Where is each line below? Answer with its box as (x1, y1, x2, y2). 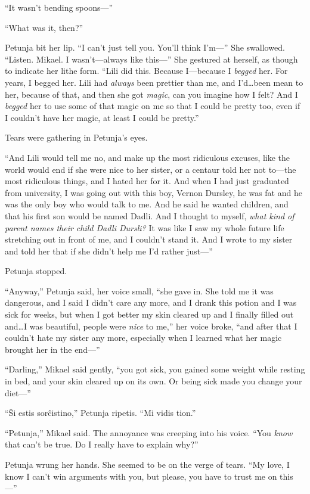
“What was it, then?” (5, 21, 83, 33)
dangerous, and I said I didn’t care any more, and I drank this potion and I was (5, 296, 297, 309)
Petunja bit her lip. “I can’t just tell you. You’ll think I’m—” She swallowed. (5, 41, 285, 54)
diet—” (5, 386, 31, 399)
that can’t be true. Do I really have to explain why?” (5, 438, 199, 450)
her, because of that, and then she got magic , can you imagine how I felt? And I (5, 88, 298, 100)
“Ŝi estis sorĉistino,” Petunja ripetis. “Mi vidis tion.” (5, 406, 196, 419)
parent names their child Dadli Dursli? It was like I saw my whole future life (5, 221, 284, 234)
